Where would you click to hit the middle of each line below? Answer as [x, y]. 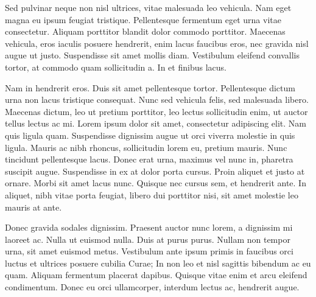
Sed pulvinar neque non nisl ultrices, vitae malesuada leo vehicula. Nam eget [148, 7]
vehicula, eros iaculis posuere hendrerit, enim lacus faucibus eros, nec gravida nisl [157, 43]
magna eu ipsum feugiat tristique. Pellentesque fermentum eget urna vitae [143, 19]
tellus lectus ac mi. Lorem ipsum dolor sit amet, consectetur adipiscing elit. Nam [156, 123]
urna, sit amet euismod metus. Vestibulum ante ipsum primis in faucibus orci [149, 251]
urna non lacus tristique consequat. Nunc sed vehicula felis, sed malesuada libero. [157, 100]
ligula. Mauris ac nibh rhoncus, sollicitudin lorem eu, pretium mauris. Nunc [146, 147]
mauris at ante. [33, 207]
